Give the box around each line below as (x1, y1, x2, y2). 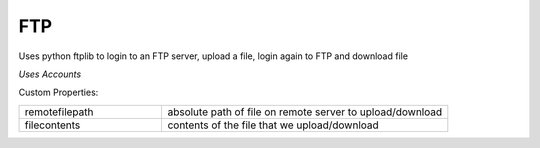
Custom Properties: (18, 86, 99, 99)
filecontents (24, 118, 81, 132)
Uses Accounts (18, 68, 82, 80)
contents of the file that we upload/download (167, 118, 379, 132)
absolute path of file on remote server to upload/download (167, 105, 443, 119)
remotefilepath (24, 105, 94, 119)
